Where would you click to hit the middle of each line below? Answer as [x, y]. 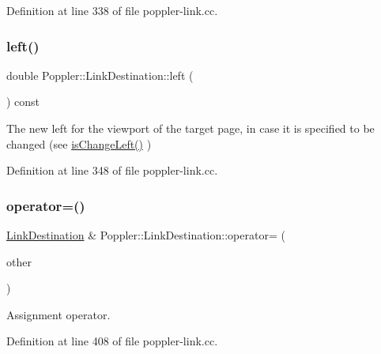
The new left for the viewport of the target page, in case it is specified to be [190, 128]
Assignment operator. [58, 314]
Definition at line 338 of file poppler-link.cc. [112, 10]
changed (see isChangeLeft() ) [79, 143]
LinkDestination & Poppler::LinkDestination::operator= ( [146, 235]
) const [23, 102]
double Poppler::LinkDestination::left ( [100, 75]
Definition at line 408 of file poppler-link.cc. [112, 341]
